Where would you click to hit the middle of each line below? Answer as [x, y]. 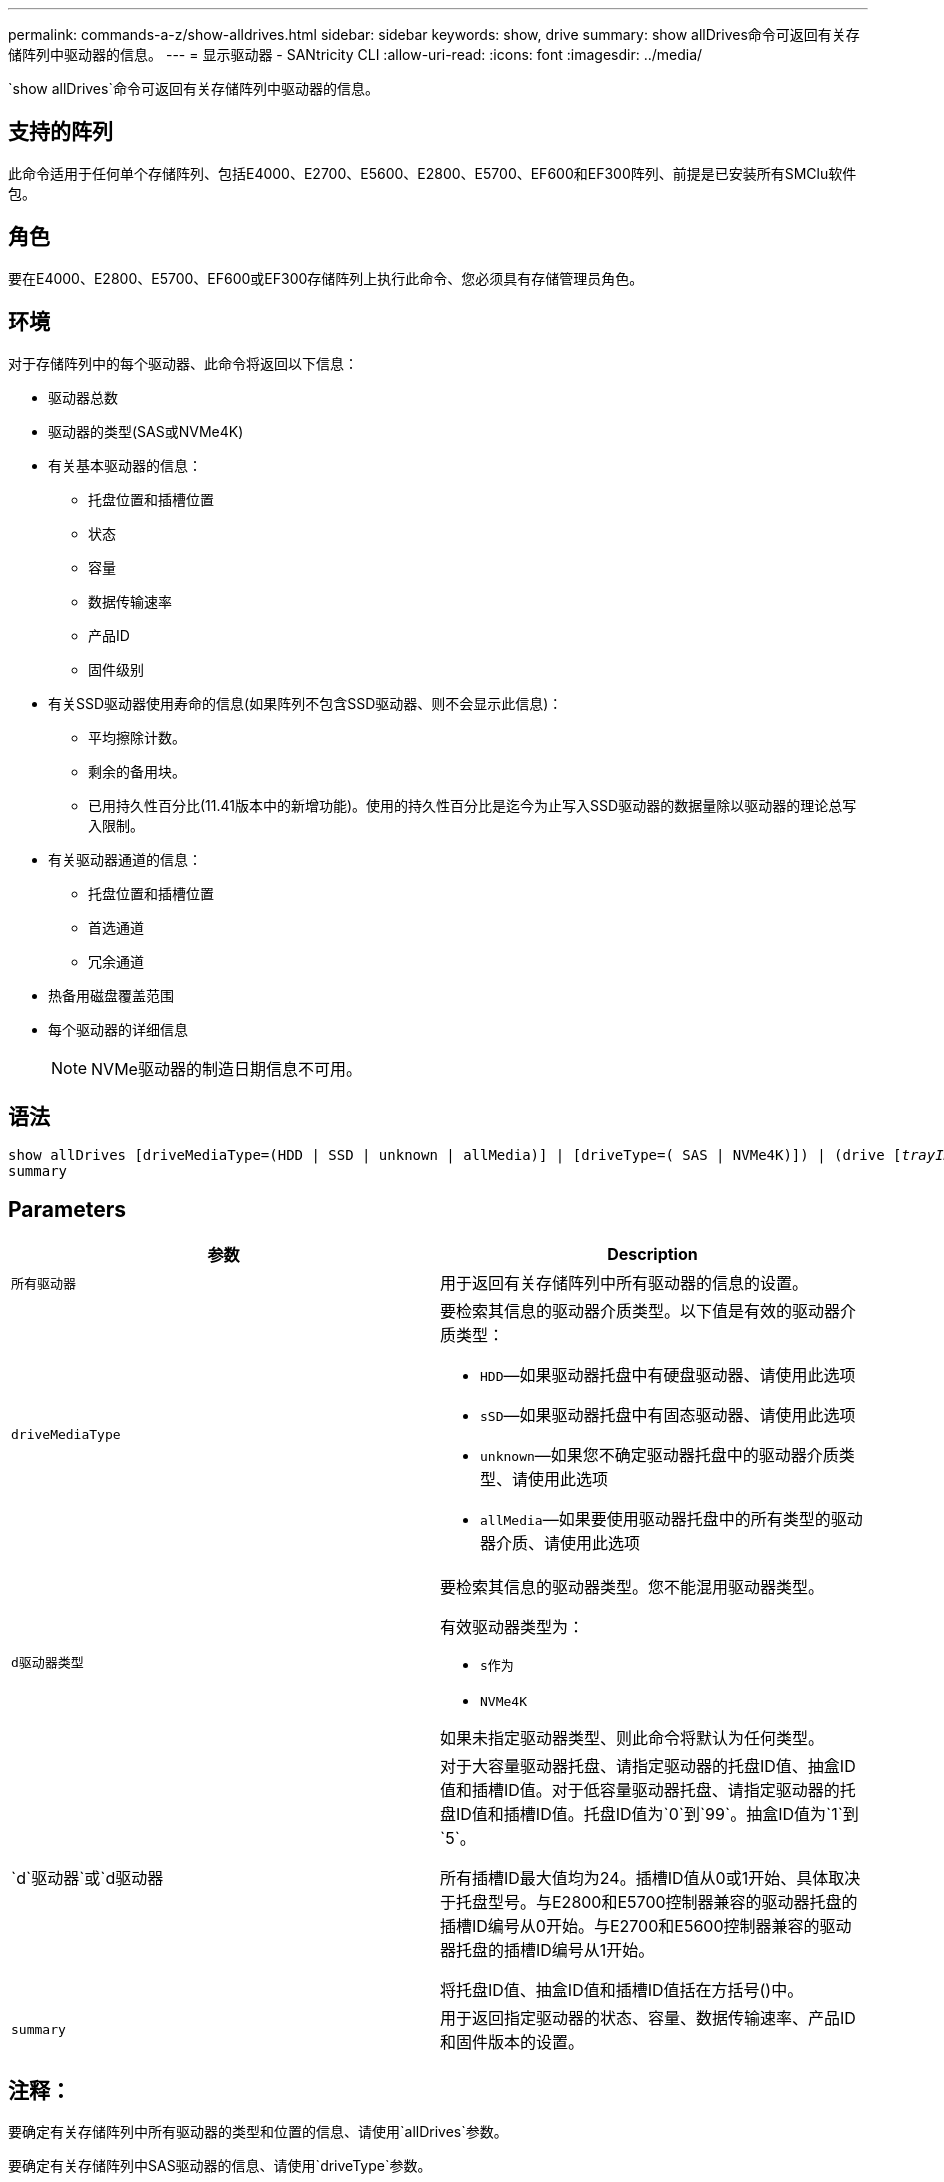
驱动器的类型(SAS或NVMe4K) [146, 431]
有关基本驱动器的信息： [125, 465]
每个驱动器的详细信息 [118, 1029]
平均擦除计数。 [137, 737]
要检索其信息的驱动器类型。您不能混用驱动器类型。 [632, 1587]
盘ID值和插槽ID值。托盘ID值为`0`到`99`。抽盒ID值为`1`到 [649, 1814]
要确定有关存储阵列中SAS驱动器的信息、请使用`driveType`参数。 [220, 2166]
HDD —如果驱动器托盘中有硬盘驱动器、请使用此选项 [668, 1375]
